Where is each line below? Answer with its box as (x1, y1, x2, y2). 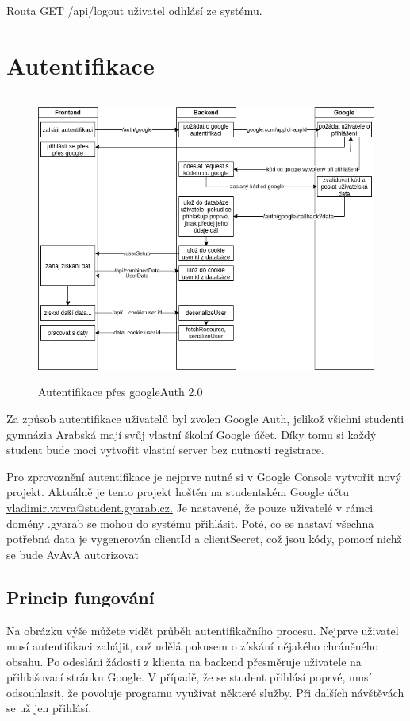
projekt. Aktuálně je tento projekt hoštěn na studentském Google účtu (6, 484, 350, 500)
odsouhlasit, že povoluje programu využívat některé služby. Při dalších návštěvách (6, 684, 404, 700)
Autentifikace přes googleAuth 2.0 (38, 384, 203, 400)
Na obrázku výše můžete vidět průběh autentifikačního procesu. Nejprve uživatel (6, 622, 399, 638)
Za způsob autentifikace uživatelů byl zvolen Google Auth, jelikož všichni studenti (6, 410, 404, 426)
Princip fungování (6, 584, 155, 609)
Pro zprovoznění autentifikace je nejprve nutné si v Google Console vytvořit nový (6, 468, 402, 484)
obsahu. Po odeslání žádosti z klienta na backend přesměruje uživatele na (6, 653, 362, 669)
